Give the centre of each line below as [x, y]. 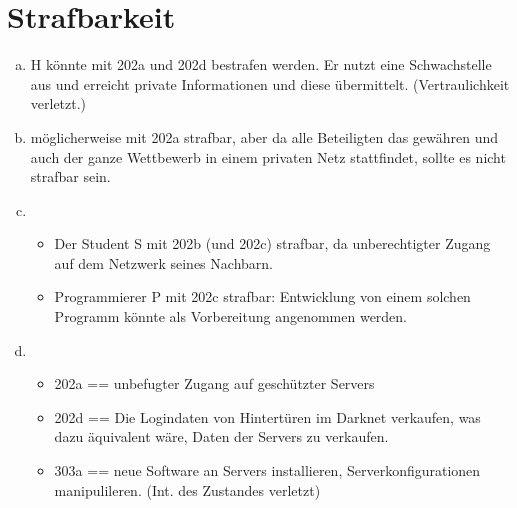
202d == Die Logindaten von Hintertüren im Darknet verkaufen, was [267, 416]
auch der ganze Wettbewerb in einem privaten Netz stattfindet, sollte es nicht [268, 156]
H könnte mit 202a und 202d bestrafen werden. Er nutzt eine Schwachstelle [261, 64]
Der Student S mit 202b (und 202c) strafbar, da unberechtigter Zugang [272, 243]
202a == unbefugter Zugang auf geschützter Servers [214, 383]
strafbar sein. [70, 176]
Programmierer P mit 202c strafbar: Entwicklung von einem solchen [262, 296]
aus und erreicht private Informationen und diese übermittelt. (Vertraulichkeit [270, 83]
